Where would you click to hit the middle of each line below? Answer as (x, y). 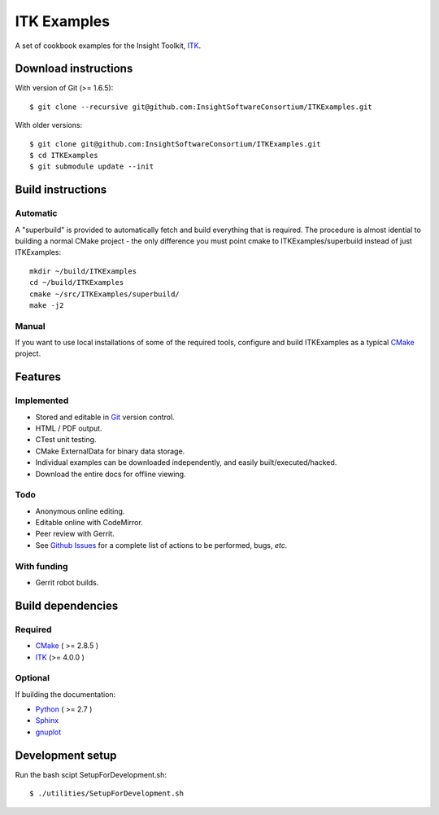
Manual (30, 326)
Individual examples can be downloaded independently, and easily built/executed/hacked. (186, 462)
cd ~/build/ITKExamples (77, 283)
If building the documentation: (65, 694)
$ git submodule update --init (92, 167)
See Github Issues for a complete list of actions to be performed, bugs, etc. (161, 545)
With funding (41, 566)
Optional (33, 678)
